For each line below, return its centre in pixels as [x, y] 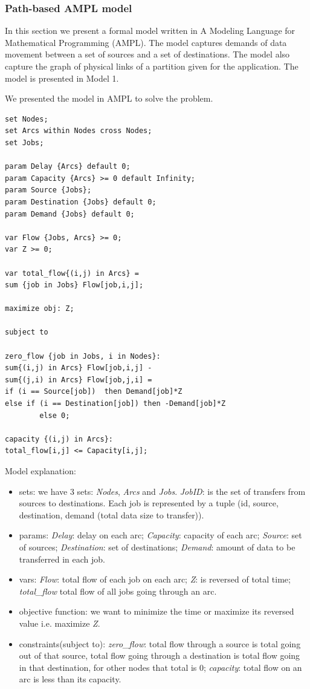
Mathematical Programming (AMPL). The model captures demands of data [146, 42]
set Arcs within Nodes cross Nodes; [79, 131]
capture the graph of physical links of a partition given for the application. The [152, 66]
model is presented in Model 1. [62, 78]
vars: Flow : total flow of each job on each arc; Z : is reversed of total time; [155, 579]
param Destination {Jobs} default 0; [81, 202]
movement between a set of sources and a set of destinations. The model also [147, 54]
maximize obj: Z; [40, 309]
